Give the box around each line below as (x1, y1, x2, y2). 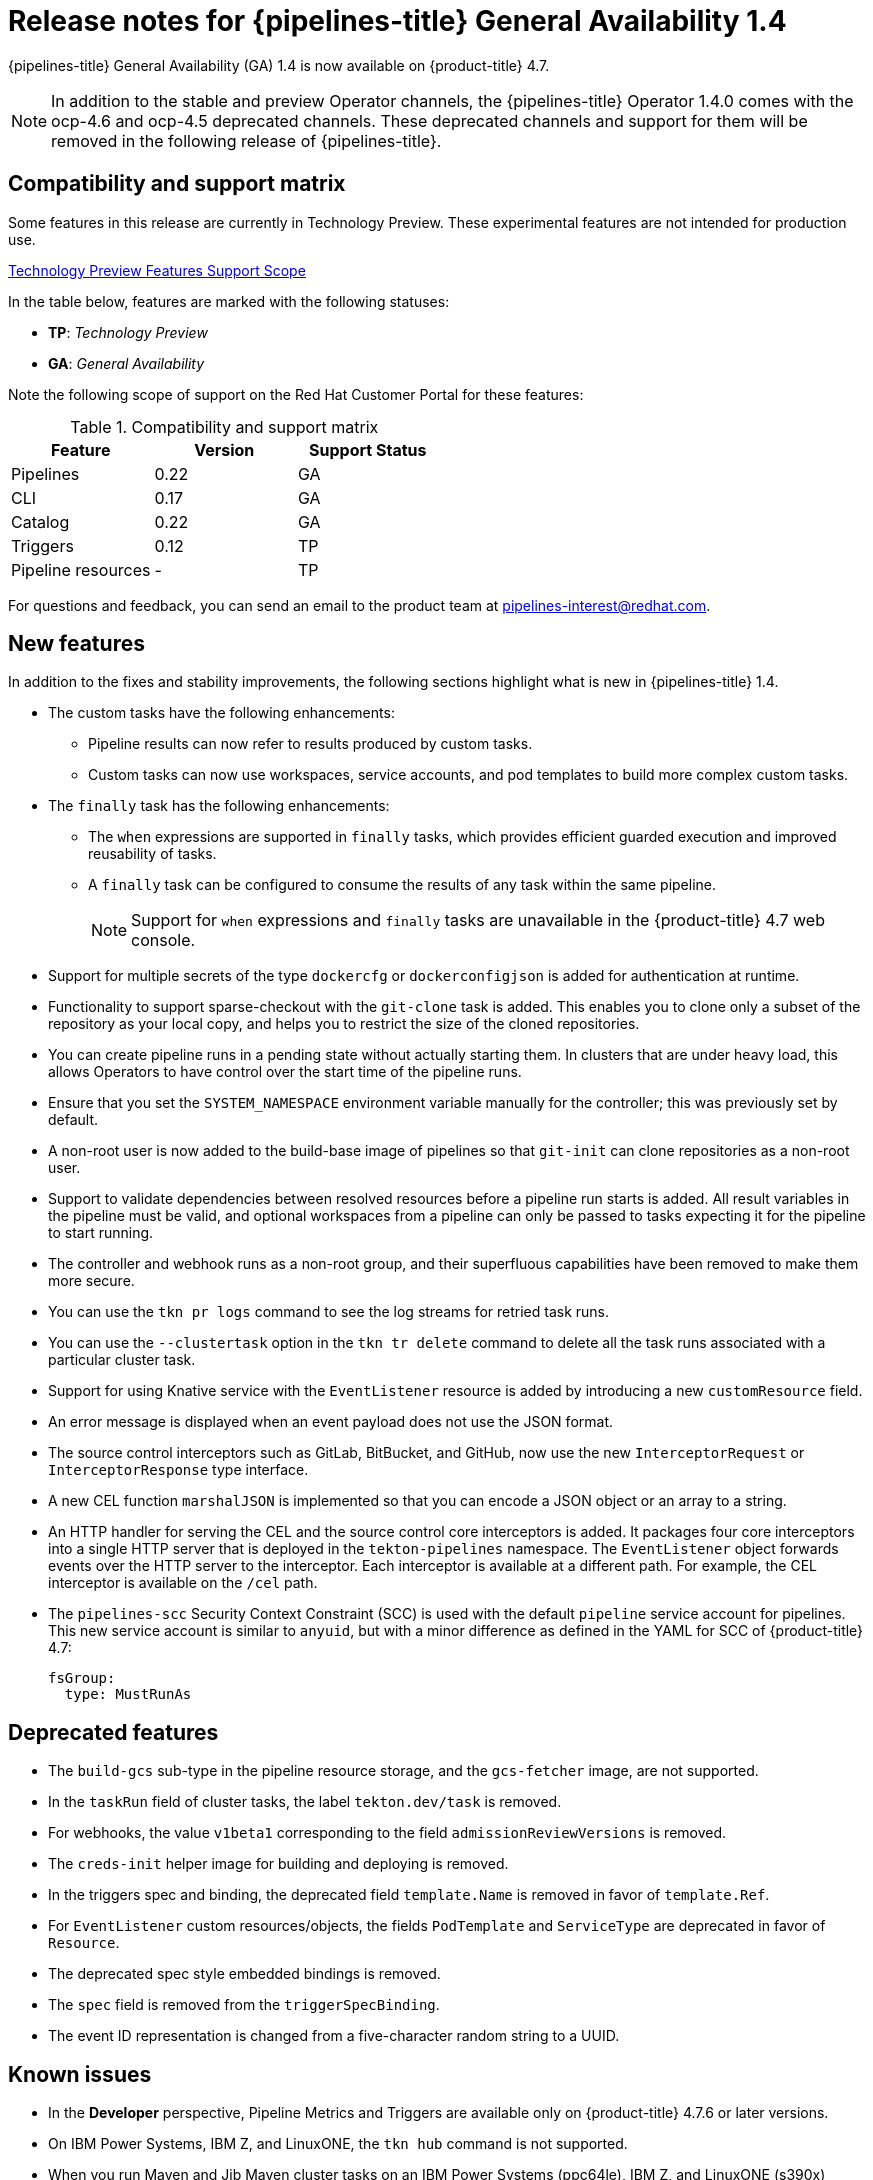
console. (131, 930, 196, 951)
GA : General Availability (48, 354, 205, 372)
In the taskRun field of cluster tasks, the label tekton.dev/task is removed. (48, 1793, 562, 1811)
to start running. (48, 1224, 154, 1242)
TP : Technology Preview (48, 323, 208, 341)
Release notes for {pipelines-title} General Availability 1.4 (8, 4, 787, 38)
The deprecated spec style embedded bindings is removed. (48, 1965, 441, 1983)
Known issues (8, 2061, 152, 2087)
